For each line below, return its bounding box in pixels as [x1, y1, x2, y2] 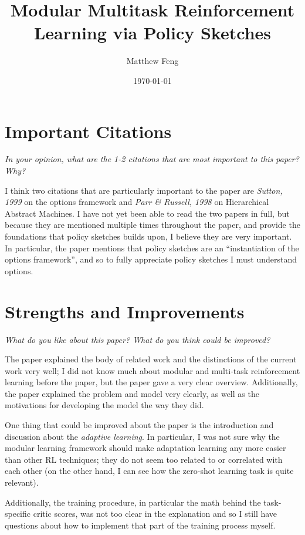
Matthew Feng [126, 55, 179, 67]
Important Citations [5, 119, 172, 143]
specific [5, 507, 31, 520]
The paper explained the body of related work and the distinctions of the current [5, 353, 297, 365]
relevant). [5, 476, 39, 489]
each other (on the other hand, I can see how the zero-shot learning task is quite [5, 465, 294, 477]
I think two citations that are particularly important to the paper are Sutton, [5, 184, 283, 196]
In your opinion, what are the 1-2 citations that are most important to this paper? [5, 153, 299, 165]
